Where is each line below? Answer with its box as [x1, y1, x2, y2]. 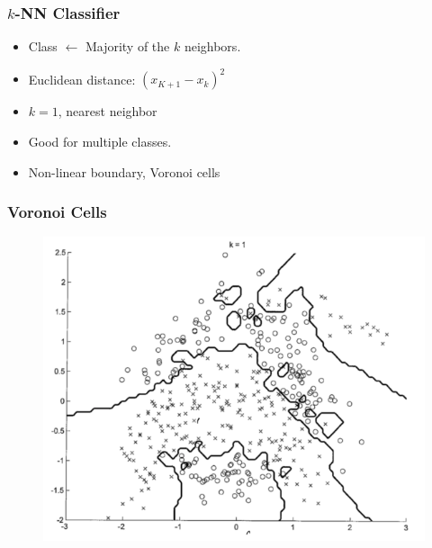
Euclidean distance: [28, 69, 136, 88]
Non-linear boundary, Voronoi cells [28, 162, 220, 181]
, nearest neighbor [58, 102, 157, 121]
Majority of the [85, 37, 170, 56]
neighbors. [184, 37, 241, 56]
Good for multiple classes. [28, 131, 172, 150]
